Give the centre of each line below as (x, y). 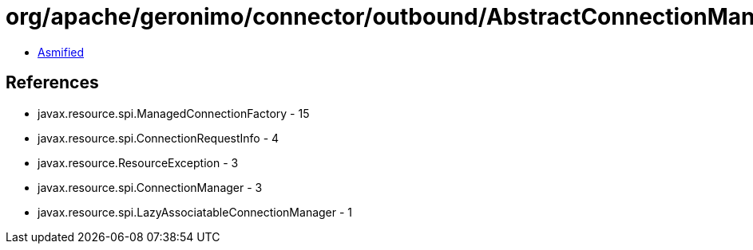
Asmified (61, 52)
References (52, 83)
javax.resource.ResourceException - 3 (138, 162)
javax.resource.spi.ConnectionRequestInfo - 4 (159, 138)
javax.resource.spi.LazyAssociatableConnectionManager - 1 (195, 212)
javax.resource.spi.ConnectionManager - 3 (150, 187)
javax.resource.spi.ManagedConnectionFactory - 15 (174, 113)
